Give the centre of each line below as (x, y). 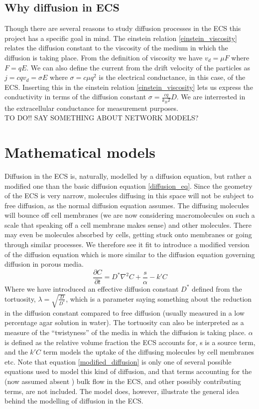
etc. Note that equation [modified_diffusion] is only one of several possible (118, 361)
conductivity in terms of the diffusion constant (75, 97)
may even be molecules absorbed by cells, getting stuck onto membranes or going (128, 234)
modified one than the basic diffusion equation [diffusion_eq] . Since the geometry (129, 186)
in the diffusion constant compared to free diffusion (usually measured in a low (125, 312)
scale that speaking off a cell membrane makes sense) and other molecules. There (128, 224)
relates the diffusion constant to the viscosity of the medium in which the (116, 48)
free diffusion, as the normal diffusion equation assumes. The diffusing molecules (127, 205)
